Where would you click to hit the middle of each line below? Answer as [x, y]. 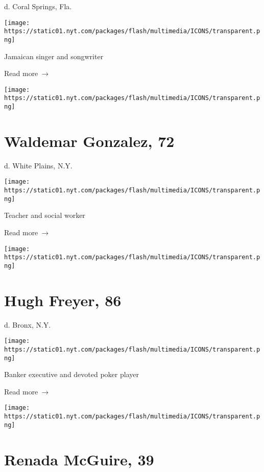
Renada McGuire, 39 [79, 459]
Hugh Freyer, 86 [63, 300]
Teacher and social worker [45, 215]
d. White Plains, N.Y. [38, 165]
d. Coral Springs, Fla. [38, 6]
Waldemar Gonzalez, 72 [89, 141]
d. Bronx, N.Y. [28, 324]
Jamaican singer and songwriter [54, 56]
